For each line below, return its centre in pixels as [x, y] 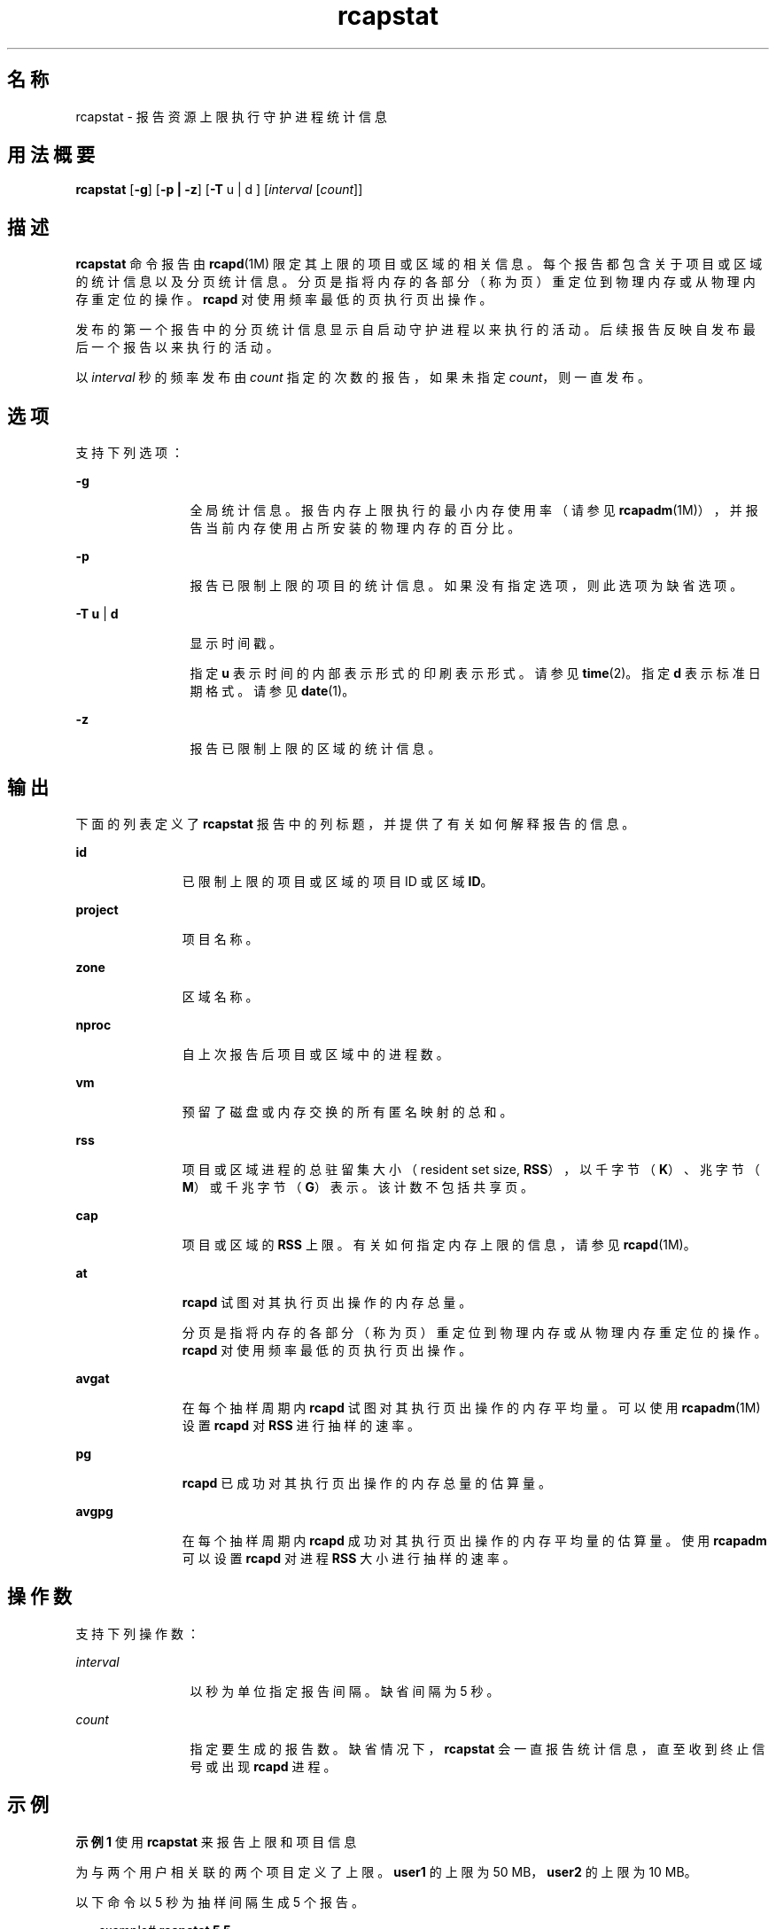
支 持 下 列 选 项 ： [130, 453]
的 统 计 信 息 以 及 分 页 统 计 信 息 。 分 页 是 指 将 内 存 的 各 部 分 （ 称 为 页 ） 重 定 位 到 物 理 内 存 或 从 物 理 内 [415, 282]
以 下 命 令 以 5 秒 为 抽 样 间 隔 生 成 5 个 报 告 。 [220, 1902]
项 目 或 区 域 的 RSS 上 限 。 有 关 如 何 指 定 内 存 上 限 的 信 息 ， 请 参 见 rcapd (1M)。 [439, 1244]
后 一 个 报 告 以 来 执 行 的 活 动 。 [177, 347]
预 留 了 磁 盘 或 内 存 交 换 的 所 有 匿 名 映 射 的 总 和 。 [347, 1111]
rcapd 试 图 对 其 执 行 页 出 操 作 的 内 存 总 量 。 [327, 1302]
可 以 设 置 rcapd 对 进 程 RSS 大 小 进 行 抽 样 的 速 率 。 [349, 1558]
